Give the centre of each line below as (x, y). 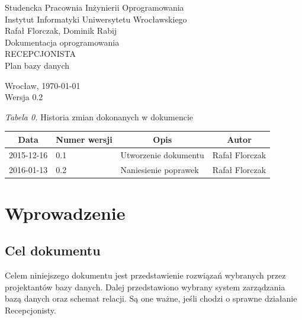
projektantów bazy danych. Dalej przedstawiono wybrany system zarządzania (145, 287)
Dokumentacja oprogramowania (62, 42)
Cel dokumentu (53, 250)
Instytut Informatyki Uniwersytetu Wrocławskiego (96, 19)
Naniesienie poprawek (160, 169)
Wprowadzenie (65, 212)
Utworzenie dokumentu (162, 154)
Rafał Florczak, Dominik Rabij (61, 31)
